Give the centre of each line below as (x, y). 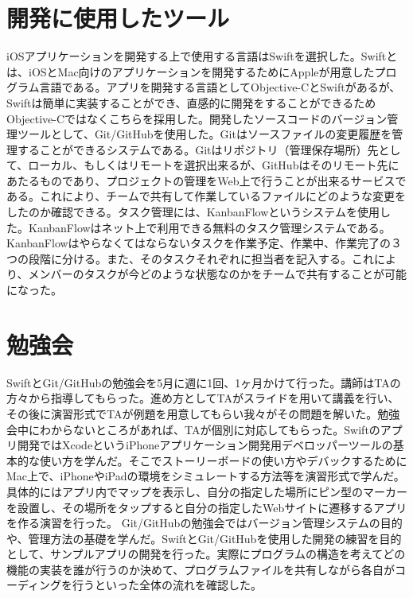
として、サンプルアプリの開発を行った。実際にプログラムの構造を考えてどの (206, 554)
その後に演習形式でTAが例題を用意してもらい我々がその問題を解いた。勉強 (203, 413)
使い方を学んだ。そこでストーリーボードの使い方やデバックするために (223, 460)
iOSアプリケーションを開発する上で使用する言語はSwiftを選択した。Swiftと (202, 56)
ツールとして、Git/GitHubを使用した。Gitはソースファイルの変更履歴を (205, 134)
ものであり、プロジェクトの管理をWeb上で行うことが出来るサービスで (223, 180)
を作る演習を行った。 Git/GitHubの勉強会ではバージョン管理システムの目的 (205, 523)
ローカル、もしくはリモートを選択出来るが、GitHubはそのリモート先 (208, 165)
